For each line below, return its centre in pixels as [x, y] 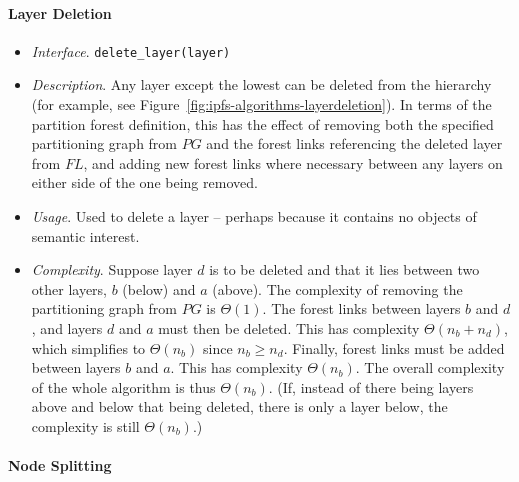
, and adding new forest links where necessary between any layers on [293, 162]
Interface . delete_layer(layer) [131, 50]
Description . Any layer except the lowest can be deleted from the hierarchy [261, 84]
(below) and [159, 288]
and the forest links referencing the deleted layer [354, 143]
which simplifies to [88, 347]
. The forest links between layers [361, 308]
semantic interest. [85, 235]
